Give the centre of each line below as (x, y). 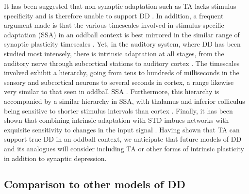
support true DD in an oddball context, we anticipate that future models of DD (123, 139)
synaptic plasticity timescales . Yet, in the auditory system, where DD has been (122, 44)
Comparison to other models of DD (95, 184)
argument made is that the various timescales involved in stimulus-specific (114, 25)
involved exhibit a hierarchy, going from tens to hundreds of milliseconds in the (122, 73)
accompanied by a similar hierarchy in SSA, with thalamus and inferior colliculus (124, 101)
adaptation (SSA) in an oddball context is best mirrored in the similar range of (122, 34)
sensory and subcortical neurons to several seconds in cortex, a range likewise (119, 82)
